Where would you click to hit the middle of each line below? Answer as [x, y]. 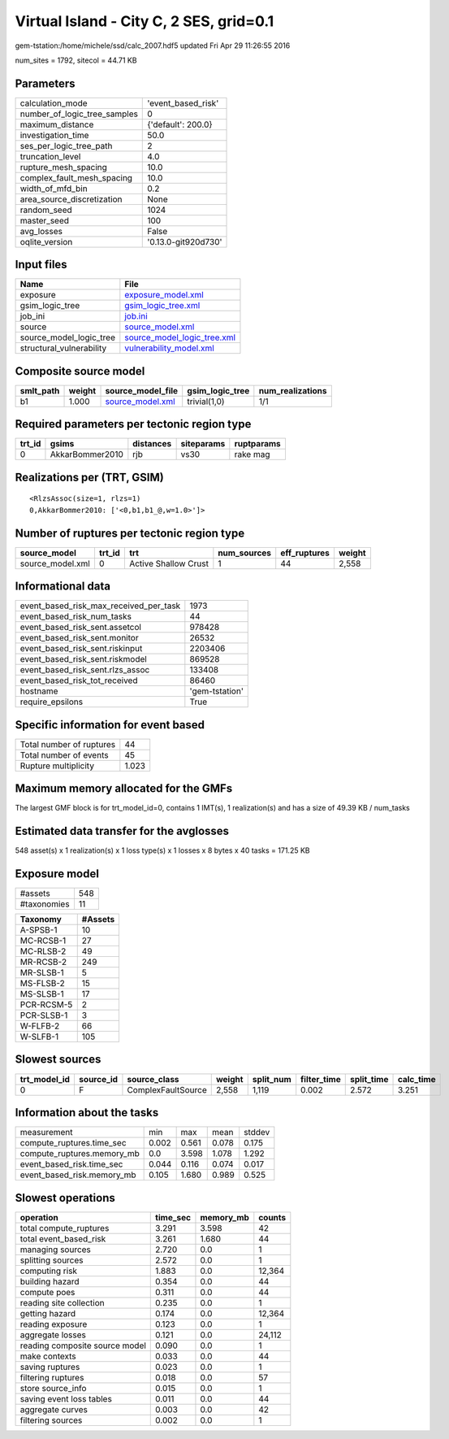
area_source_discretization [71, 199]
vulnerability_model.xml [169, 348]
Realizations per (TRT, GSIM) [89, 477]
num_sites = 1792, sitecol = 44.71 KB [76, 60]
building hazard [50, 1281]
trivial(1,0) [206, 401]
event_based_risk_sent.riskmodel [84, 659]
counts [272, 1217]
